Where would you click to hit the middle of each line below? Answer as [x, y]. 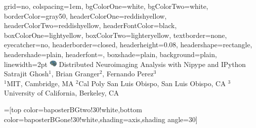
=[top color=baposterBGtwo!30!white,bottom [73, 109]
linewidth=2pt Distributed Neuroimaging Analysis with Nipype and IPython [125, 64]
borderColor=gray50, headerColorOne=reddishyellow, [85, 16]
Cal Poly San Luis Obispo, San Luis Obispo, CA [152, 83]
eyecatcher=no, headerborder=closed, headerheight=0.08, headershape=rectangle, [128, 45]
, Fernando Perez [128, 74]
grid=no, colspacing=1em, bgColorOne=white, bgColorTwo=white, [106, 6]
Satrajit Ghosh [26, 74]
